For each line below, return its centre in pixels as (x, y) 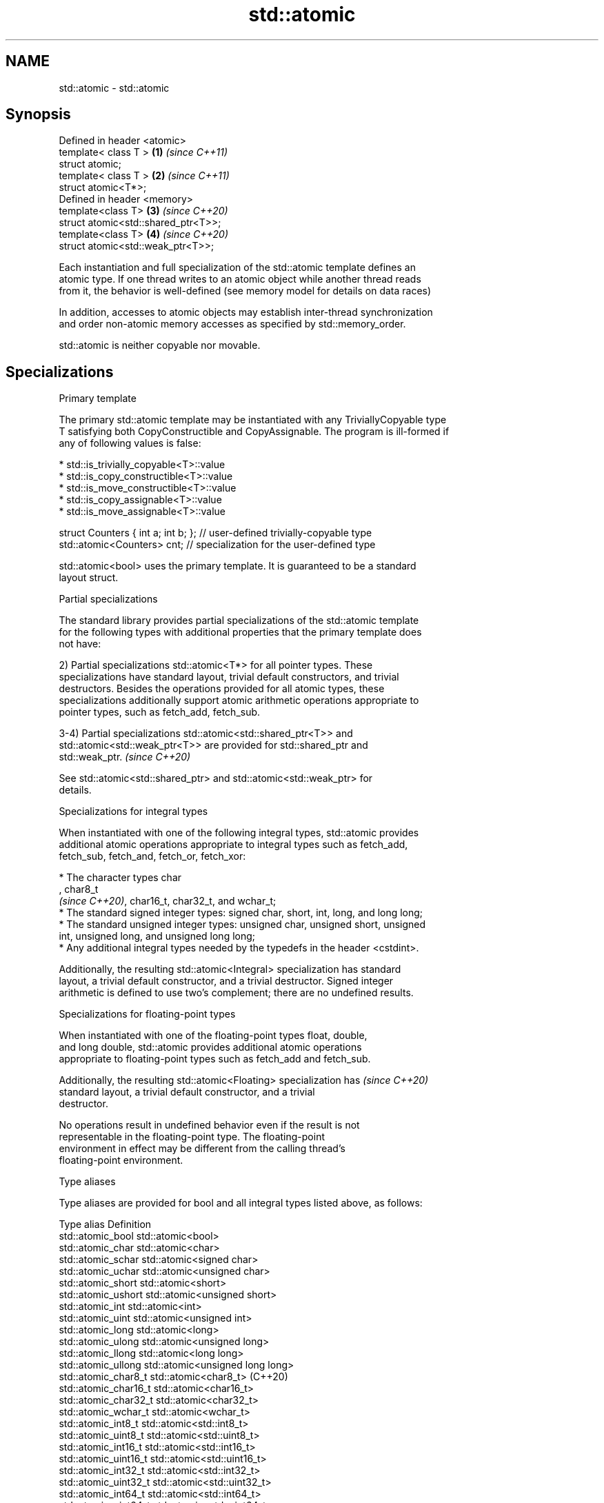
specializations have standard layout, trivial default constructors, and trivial (229, 677)
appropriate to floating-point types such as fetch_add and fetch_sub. (215, 1059)
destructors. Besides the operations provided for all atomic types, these (222, 689)
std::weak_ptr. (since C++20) (125, 757)
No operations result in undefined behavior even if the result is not (209, 1125)
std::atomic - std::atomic (114, 88)
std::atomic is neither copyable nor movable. (160, 345)
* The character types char (120, 878)
